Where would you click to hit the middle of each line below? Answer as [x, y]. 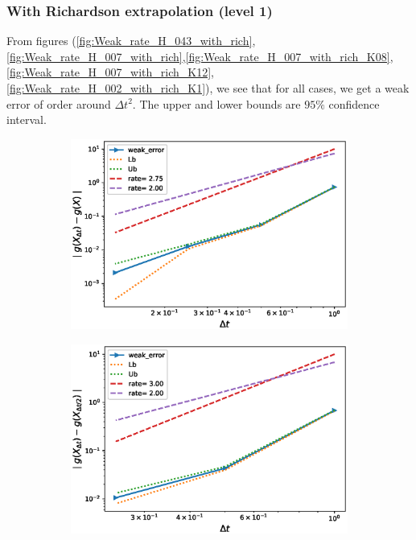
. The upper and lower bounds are [216, 103]
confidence [354, 103]
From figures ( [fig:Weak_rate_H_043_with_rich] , [131, 41]
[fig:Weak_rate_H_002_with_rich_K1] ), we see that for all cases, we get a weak [208, 88]
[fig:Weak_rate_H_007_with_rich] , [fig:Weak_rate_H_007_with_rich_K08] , [200, 56]
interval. [27, 120]
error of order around [59, 103]
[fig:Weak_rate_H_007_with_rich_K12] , [110, 72]
